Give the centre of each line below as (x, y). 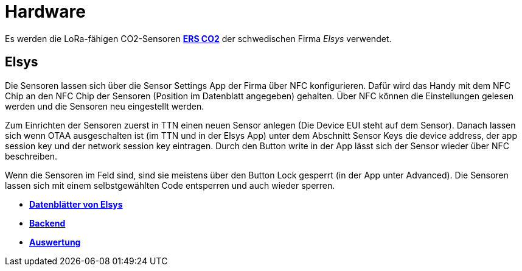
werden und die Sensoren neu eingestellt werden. (105, 106)
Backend (47, 223)
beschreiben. (31, 156)
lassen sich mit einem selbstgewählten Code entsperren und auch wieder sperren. (170, 185)
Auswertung (55, 242)
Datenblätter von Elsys (76, 204)
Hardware (45, 12)
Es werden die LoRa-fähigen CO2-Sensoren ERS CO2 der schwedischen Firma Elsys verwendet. (198, 38)
